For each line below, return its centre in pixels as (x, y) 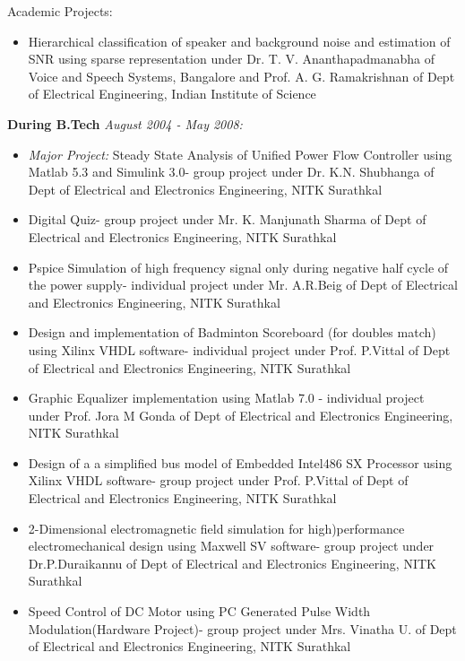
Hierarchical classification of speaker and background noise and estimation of (239, 41)
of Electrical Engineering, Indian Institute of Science (172, 94)
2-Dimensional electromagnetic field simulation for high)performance (216, 528)
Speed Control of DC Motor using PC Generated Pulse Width (199, 611)
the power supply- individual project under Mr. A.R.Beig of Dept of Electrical (243, 285)
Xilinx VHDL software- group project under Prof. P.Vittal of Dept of (218, 480)
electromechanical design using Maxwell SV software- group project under (231, 546)
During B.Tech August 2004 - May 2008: (125, 123)
